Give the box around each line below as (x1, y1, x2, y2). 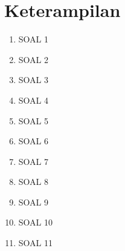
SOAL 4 (18, 93, 48, 106)
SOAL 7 (18, 155, 48, 167)
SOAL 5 (18, 114, 48, 127)
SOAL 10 (18, 216, 53, 229)
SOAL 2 (18, 53, 48, 65)
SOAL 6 (18, 135, 48, 147)
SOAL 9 (18, 195, 48, 208)
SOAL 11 (18, 236, 53, 249)
